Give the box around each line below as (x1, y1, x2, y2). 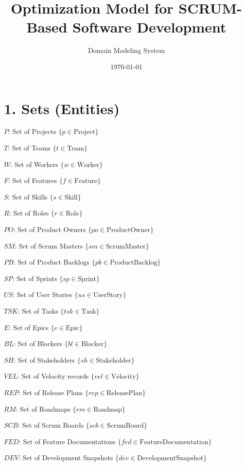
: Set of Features (8, 175, 57, 185)
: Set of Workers (10, 159, 58, 169)
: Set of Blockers (14, 338, 63, 349)
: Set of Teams (8, 143, 51, 153)
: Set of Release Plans (18, 387, 83, 397)
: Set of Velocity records (17, 371, 89, 381)
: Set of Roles (9, 208, 49, 218)
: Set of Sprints (12, 273, 57, 283)
